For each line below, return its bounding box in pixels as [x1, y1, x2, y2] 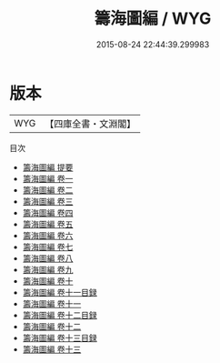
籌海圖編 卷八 [22, 252, 74, 264]
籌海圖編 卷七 [22, 241, 74, 252]
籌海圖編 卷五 [22, 218, 74, 229]
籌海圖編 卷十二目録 [22, 309, 97, 320]
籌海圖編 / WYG [94, 8, 212, 29]
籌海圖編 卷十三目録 [22, 332, 97, 343]
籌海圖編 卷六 [22, 229, 74, 241]
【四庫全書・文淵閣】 [45, 117, 136, 130]
